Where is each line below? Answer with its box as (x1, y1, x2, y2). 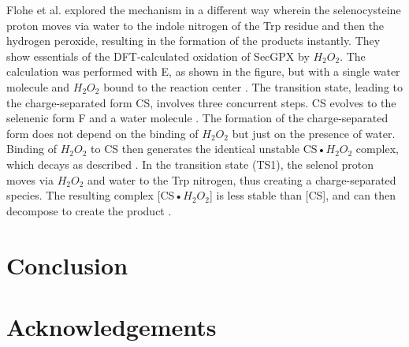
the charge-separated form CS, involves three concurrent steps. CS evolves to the (6, 94, 396, 110)
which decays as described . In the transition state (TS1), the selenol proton (6, 155, 374, 172)
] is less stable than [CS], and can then (209, 187, 396, 203)
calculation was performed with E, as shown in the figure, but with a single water (6, 63, 400, 80)
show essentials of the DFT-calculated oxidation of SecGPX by (6, 47, 310, 64)
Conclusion (6, 248, 128, 281)
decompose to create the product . (6, 202, 172, 218)
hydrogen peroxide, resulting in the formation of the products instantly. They (6, 32, 381, 49)
